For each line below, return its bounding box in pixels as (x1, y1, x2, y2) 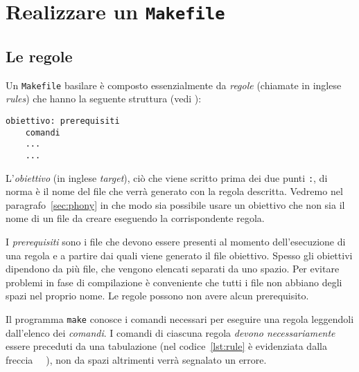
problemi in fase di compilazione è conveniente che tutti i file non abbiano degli (6, 275, 342, 289)
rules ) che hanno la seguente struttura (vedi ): (6, 91, 202, 106)
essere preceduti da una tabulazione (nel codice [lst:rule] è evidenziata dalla (6, 339, 327, 353)
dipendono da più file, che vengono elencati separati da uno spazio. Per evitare (6, 261, 340, 276)
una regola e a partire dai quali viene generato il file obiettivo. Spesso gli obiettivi (6, 248, 353, 262)
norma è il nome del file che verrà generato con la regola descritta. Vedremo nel (6, 184, 343, 198)
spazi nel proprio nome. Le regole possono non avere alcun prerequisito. (6, 288, 309, 303)
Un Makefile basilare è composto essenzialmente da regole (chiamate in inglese (6, 77, 342, 92)
